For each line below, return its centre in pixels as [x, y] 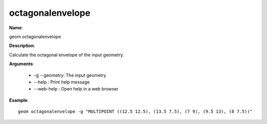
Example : [19, 100]
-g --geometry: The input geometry [70, 75]
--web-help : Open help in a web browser [76, 89]
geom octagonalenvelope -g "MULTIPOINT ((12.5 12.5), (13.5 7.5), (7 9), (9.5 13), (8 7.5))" [135, 112]
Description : [22, 46]
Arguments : [22, 64]
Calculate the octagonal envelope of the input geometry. [67, 55]
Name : [16, 28]
